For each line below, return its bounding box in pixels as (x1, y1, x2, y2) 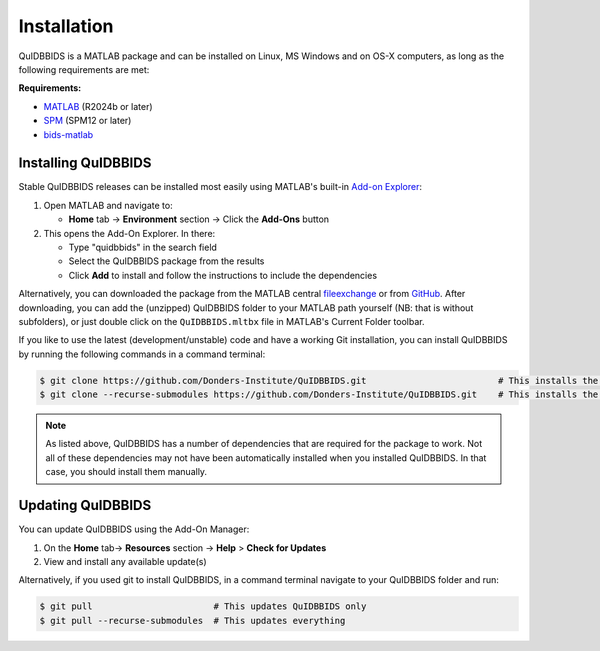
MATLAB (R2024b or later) (43, 100, 154, 112)
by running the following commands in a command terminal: (18, 348, 266, 360)
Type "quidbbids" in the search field (68, 241, 217, 253)
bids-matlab (43, 128, 94, 140)
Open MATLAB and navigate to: (43, 199, 174, 211)
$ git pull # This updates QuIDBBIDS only (39, 601, 367, 612)
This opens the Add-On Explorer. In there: (43, 227, 216, 239)
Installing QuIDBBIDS (18, 155, 152, 172)
